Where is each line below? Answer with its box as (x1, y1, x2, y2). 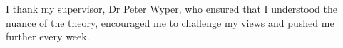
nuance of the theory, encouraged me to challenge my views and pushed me (6, 15, 334, 30)
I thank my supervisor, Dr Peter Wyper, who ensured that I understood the (6, 1, 337, 16)
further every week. (6, 29, 90, 44)
